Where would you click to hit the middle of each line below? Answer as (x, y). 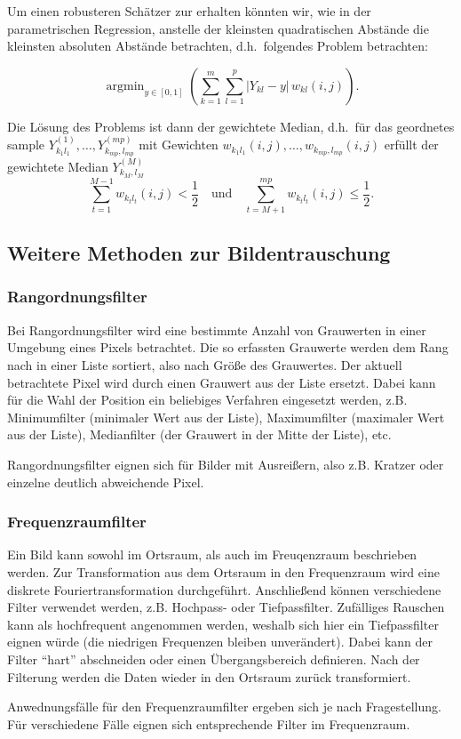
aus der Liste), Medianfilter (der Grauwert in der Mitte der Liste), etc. (199, 434)
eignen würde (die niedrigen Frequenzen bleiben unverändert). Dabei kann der (220, 642)
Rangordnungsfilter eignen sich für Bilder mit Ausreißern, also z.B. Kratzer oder (226, 464)
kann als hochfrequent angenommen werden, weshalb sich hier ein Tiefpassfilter (223, 624)
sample (26, 145)
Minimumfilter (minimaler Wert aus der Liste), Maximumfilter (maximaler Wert (226, 417)
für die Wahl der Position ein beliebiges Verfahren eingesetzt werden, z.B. (207, 400)
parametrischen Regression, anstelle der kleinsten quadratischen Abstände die (218, 28)
